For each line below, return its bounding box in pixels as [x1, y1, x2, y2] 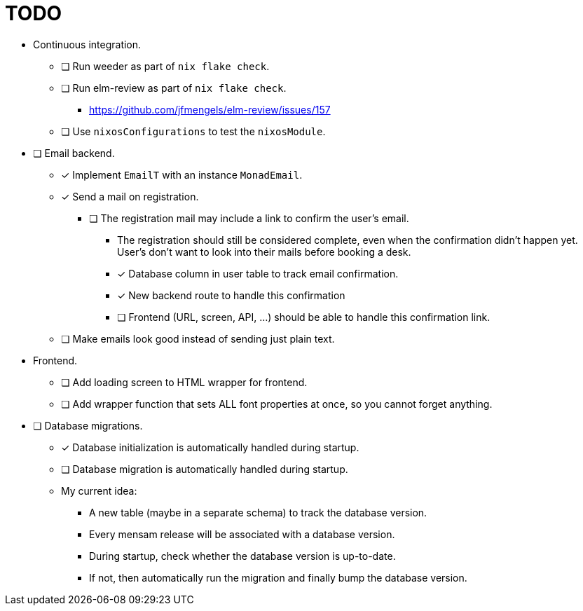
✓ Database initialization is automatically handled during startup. [61, 441, 359, 453]
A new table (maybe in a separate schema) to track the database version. [89, 506, 427, 519]
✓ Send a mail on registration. [61, 190, 199, 202]
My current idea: [61, 484, 137, 497]
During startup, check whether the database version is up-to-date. [89, 549, 396, 562]
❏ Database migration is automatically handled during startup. [61, 462, 348, 475]
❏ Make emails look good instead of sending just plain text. [61, 332, 335, 345]
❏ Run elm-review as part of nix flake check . [61, 81, 287, 94]
